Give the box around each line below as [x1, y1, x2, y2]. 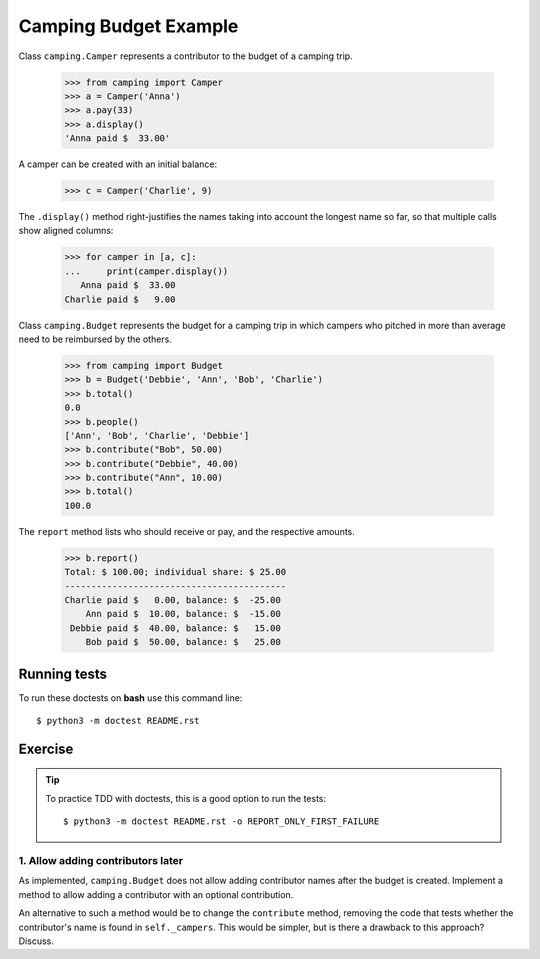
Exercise [18, 740, 74, 757]
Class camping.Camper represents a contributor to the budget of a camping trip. [18, 50, 354, 62]
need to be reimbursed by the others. [18, 333, 172, 345]
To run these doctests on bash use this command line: [18, 691, 243, 704]
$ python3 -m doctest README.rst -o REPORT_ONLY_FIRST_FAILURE [63, 816, 380, 827]
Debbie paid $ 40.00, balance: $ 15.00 [70, 622, 282, 634]
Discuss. [18, 935, 54, 947]
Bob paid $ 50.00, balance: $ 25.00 [85, 636, 282, 648]
